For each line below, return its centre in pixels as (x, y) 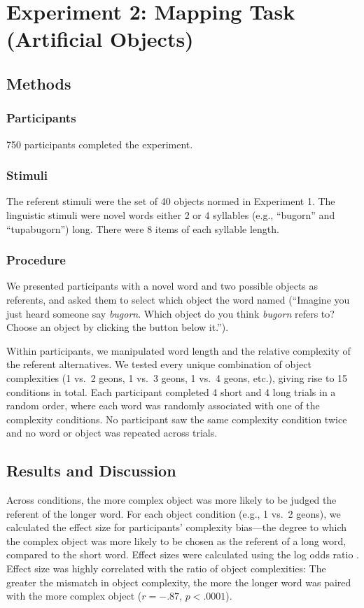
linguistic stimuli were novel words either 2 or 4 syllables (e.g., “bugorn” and (171, 214)
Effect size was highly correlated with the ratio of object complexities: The (166, 568)
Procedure (36, 260)
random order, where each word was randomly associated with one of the (163, 405)
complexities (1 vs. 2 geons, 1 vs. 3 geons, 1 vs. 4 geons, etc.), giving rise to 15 (177, 377)
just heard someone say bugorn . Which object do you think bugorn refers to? (170, 313)
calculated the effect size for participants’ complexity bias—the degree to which (177, 527)
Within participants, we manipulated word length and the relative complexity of (178, 350)
